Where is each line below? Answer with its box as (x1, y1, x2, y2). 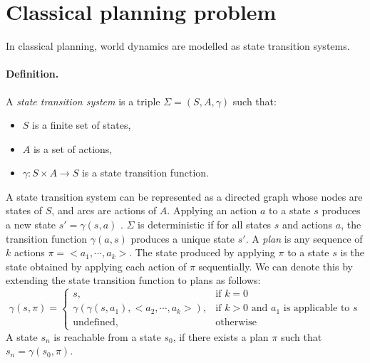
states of (6, 203, 43, 218)
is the (340, 245, 364, 260)
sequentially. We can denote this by (198, 258, 353, 273)
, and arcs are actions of (51, 203, 157, 218)
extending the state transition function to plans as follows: (6, 273, 261, 288)
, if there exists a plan (173, 329, 269, 344)
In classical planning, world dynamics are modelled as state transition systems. (6, 38, 350, 53)
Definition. (6, 66, 59, 81)
